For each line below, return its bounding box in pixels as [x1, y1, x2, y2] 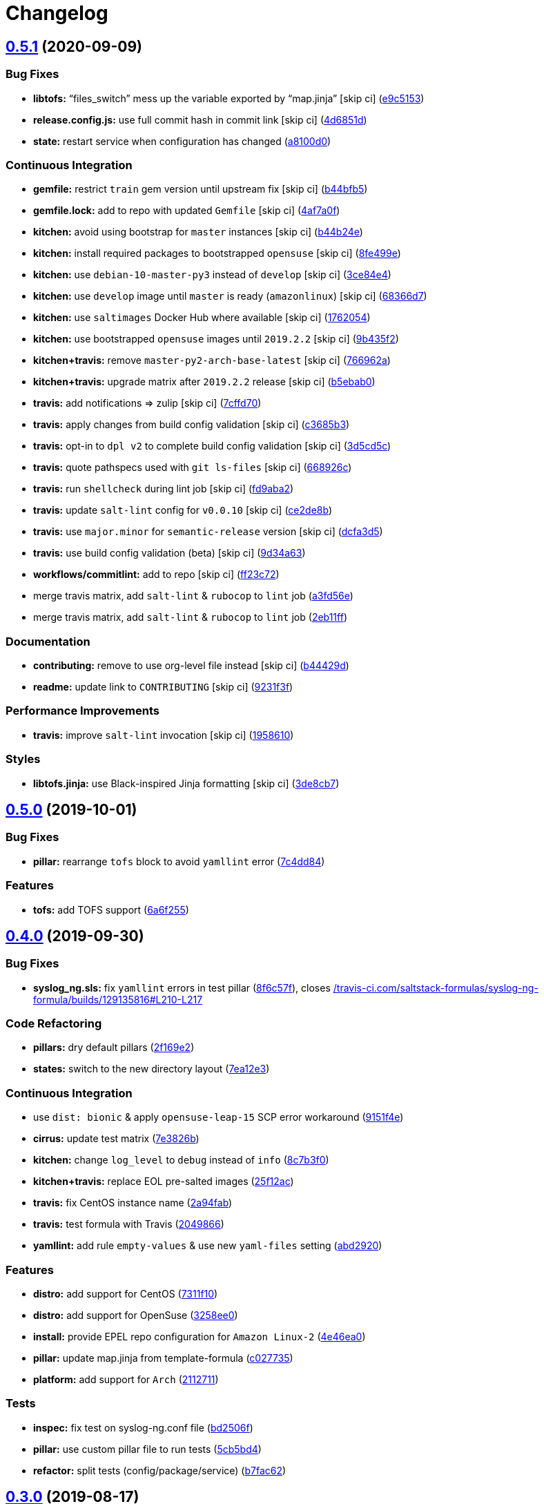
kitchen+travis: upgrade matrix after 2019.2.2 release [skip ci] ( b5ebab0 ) [33, 376, 376, 388]
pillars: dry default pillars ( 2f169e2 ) [33, 1041, 195, 1054]
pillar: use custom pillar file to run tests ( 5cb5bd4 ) [33, 1443, 262, 1455]
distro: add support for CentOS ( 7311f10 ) [33, 1287, 218, 1300]
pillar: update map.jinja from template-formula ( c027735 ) [33, 1351, 293, 1364]
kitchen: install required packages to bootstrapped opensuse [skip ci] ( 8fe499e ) [33, 247, 401, 260]
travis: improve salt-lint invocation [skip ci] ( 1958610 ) [33, 729, 294, 741]
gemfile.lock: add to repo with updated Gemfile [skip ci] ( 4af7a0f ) [33, 204, 340, 217]
